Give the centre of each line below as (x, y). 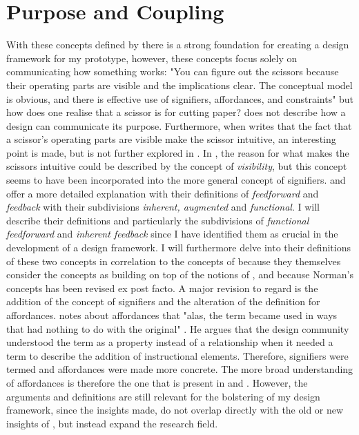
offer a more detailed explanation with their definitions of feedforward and (163, 193)
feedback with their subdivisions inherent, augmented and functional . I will (163, 207)
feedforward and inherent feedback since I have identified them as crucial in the (172, 234)
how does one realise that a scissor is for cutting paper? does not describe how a (176, 112)
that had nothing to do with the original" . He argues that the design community (178, 328)
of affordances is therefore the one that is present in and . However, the (157, 382)
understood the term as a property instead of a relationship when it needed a (170, 342)
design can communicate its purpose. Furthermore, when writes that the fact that (179, 125)
